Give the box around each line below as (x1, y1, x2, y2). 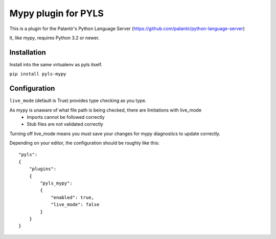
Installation (9, 48, 46, 57)
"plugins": (29, 166, 57, 172)
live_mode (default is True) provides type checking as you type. (9, 97, 147, 104)
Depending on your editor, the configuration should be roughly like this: (9, 140, 159, 146)
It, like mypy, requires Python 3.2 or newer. (9, 35, 100, 41)
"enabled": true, (51, 194, 95, 200)
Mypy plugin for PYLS (9, 8, 104, 19)
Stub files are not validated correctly (27, 121, 103, 127)
